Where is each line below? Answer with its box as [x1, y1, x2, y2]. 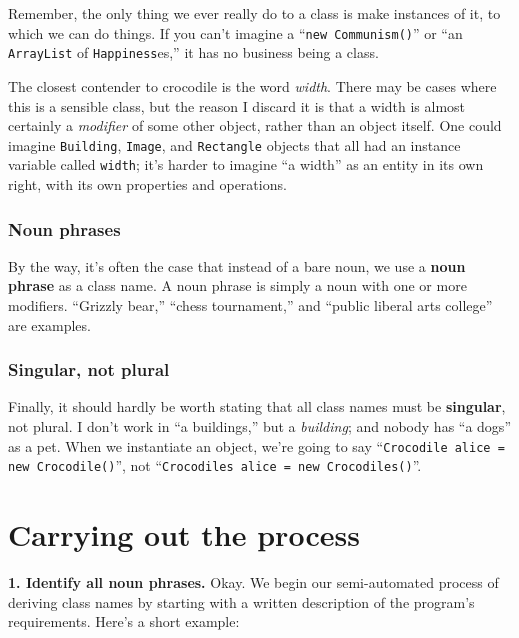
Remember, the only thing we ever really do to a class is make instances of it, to [8, 3, 501, 23]
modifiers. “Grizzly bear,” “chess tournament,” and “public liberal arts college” [8, 295, 493, 315]
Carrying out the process [8, 514, 360, 555]
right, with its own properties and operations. [8, 174, 287, 194]
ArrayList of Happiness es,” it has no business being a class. [8, 42, 379, 63]
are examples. [8, 314, 91, 335]
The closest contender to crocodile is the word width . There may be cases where [8, 75, 497, 96]
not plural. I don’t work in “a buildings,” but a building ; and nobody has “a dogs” [8, 416, 511, 436]
